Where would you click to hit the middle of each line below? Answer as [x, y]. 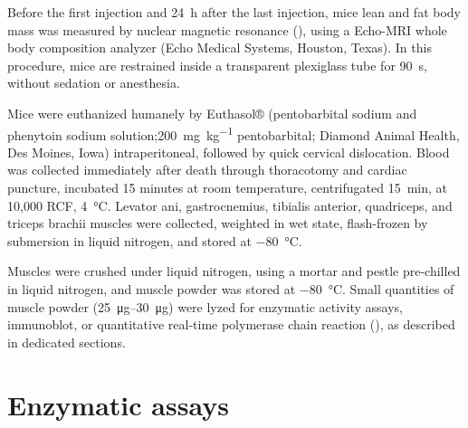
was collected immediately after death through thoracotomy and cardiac [207, 170]
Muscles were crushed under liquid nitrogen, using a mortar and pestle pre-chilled [234, 271]
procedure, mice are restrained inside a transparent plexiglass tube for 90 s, [217, 65]
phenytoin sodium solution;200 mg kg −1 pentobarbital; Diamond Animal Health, [234, 133]
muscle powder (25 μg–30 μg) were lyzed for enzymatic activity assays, [205, 306]
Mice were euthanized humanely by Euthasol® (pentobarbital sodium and [212, 113]
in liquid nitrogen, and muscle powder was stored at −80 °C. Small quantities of [231, 288]
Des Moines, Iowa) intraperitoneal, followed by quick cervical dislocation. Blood [229, 152]
